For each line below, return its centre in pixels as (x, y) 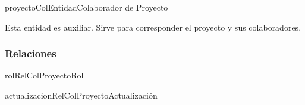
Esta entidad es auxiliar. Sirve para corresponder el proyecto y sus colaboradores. (153, 27)
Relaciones (31, 53)
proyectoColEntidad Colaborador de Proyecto (87, 7)
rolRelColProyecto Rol (44, 75)
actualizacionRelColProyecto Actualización (81, 95)
